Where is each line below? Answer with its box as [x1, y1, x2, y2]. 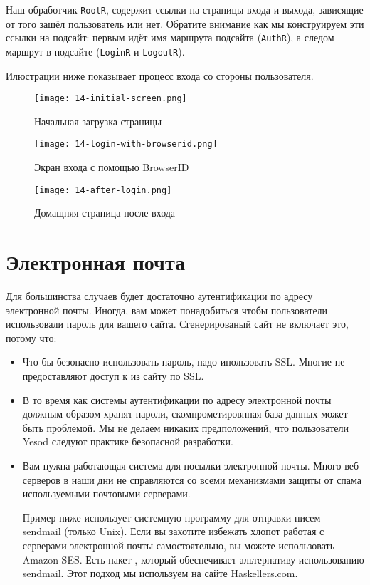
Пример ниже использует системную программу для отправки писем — [22, 509, 334, 524]
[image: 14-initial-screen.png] [34, 93, 187, 104]
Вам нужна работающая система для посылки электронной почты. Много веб [22, 457, 359, 472]
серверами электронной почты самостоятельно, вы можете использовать [22, 537, 335, 552]
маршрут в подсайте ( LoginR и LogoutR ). [6, 43, 185, 58]
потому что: [6, 330, 57, 345]
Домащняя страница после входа [34, 205, 176, 220]
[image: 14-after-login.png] [34, 185, 172, 195]
